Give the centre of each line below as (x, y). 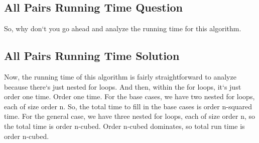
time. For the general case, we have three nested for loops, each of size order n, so (130, 116)
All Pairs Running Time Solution (92, 56)
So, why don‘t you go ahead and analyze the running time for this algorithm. (123, 28)
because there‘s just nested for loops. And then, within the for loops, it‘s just (123, 86)
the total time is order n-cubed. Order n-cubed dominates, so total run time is (124, 126)
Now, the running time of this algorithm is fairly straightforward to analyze (120, 77)
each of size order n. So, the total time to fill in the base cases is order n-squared (128, 106)
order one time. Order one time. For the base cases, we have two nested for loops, (129, 96)
